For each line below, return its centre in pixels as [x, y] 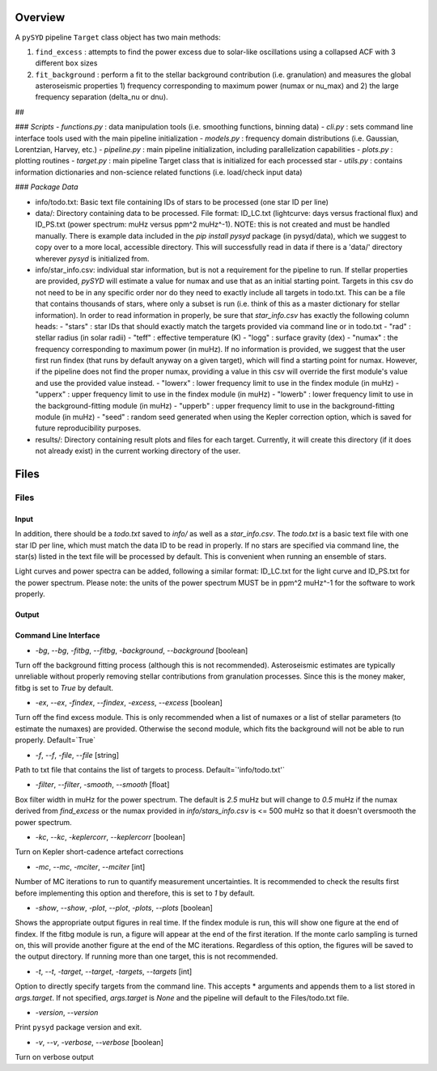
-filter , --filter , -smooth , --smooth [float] [102, 785]
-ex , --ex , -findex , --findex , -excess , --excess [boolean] [129, 703]
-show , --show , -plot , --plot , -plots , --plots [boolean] [124, 908]
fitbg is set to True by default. [64, 688]
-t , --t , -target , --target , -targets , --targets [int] [114, 972]
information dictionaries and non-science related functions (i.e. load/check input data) [159, 172]
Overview [40, 17]
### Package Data [47, 187]
